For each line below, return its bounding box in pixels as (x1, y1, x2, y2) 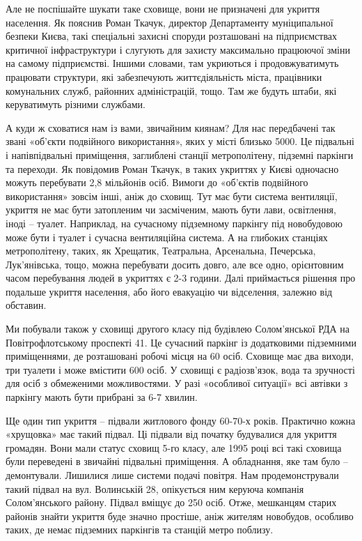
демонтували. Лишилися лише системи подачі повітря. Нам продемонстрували (6, 468, 339, 482)
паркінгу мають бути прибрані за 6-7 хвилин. (6, 390, 198, 404)
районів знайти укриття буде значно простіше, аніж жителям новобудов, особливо (6, 508, 354, 523)
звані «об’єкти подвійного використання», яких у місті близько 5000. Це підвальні (6, 134, 354, 148)
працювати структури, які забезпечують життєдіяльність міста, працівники (6, 69, 322, 84)
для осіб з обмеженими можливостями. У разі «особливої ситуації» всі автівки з (6, 376, 348, 390)
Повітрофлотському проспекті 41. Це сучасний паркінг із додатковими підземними (6, 335, 356, 349)
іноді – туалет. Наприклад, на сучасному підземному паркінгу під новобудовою (6, 215, 343, 230)
